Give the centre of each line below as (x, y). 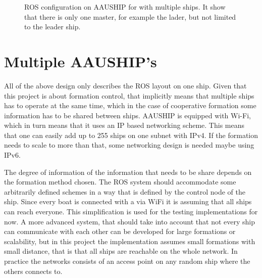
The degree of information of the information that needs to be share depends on (128, 172)
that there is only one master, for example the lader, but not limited (130, 16)
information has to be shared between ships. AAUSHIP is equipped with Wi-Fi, (127, 115)
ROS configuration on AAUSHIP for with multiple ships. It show (125, 7)
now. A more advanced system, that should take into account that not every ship (129, 221)
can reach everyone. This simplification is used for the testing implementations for (131, 212)
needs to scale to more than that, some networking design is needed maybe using (129, 145)
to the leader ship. (53, 27)
